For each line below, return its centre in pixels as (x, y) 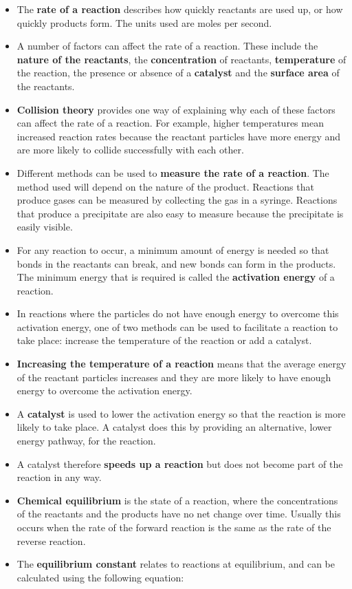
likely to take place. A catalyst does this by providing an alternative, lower (174, 427)
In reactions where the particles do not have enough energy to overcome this (178, 313)
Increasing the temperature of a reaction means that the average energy (181, 364)
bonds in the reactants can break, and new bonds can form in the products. (176, 263)
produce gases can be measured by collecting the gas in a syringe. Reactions (177, 200)
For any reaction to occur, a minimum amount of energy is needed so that (173, 249)
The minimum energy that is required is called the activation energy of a (176, 277)
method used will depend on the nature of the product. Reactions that (165, 186)
